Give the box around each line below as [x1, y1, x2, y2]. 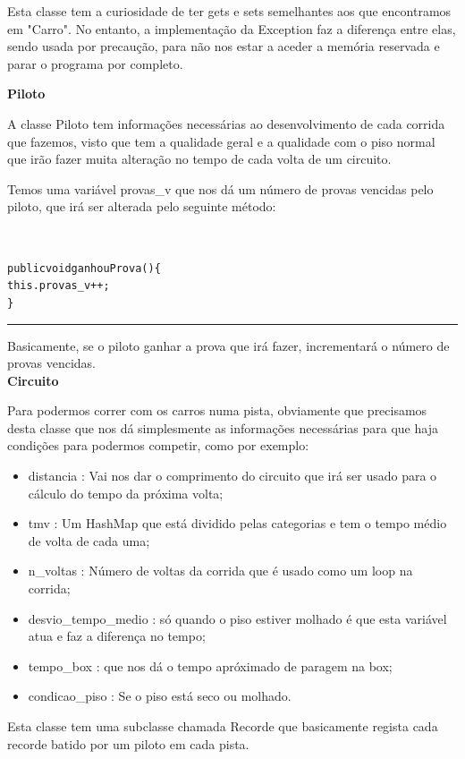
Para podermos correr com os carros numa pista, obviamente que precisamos [7, 401, 427, 420]
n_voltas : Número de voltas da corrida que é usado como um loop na [28, 561, 413, 580]
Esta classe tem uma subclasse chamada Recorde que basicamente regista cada [7, 717, 438, 735]
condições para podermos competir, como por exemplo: [7, 436, 309, 455]
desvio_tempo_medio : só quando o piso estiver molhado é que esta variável [28, 609, 447, 627]
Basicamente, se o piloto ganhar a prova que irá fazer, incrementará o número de [7, 336, 450, 354]
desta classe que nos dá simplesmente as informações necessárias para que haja [7, 418, 438, 437]
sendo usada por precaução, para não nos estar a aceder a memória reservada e [7, 37, 440, 55]
